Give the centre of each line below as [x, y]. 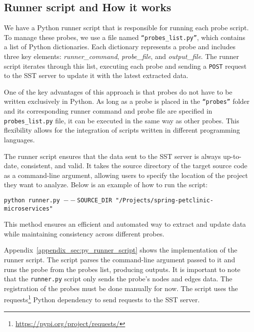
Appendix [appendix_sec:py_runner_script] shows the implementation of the [121, 250]
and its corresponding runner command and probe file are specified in [108, 111]
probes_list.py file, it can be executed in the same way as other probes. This [122, 120]
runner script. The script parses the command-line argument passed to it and [120, 260]
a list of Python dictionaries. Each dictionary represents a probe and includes [120, 47]
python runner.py [32, 200]
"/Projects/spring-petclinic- [164, 200]
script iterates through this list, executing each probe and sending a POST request [125, 66]
